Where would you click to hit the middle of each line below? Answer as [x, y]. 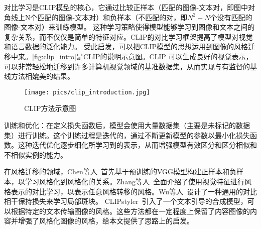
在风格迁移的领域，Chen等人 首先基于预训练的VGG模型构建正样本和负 [120, 171]
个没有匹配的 [231, 17]
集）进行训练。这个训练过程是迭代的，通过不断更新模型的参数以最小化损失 [127, 135]
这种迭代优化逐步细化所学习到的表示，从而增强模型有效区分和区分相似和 [137, 145]
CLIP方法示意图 [50, 108]
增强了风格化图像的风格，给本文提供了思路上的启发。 [106, 221]
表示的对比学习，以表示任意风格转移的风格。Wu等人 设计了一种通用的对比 [134, 191]
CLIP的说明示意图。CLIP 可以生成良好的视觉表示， [168, 56]
